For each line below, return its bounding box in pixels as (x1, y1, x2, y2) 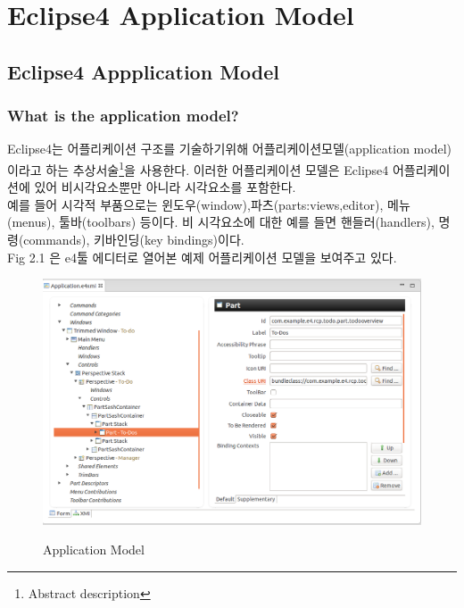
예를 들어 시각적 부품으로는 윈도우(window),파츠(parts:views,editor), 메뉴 (7, 195, 410, 213)
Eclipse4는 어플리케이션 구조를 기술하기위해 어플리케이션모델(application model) (7, 139, 452, 158)
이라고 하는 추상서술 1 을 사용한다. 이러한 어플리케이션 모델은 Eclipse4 (7, 157, 389, 179)
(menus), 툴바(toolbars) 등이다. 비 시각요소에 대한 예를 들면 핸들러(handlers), (7, 212, 435, 231)
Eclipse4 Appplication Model (7, 57, 280, 85)
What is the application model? (7, 104, 239, 127)
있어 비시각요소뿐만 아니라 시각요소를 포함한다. (34, 178, 296, 196)
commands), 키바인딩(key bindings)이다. (23, 230, 244, 248)
